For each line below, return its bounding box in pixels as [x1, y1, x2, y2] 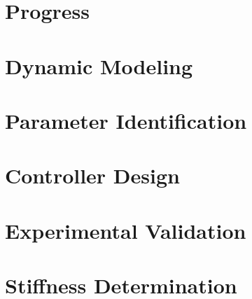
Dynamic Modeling [5, 51, 193, 80]
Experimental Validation [5, 216, 246, 244]
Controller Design [5, 161, 180, 190]
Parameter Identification [5, 106, 247, 134]
